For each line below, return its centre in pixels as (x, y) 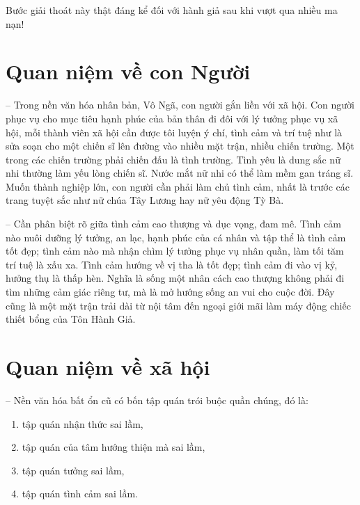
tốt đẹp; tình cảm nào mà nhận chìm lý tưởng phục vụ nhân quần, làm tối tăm (175, 251)
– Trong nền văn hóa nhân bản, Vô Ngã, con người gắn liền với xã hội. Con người (180, 105)
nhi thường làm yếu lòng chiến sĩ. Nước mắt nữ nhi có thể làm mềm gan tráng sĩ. (180, 173)
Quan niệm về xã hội (108, 367)
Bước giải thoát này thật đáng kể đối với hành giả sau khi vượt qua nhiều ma (172, 10)
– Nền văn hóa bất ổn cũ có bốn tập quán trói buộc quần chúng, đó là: (157, 400)
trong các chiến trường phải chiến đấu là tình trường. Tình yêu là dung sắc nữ (173, 159)
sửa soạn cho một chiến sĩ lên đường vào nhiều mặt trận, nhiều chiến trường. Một (180, 146)
